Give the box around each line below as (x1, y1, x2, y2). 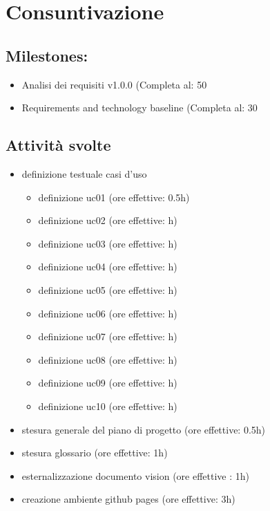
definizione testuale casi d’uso (21, 166, 147, 180)
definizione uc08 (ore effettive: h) (38, 352, 177, 366)
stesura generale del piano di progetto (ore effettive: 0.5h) (21, 422, 266, 436)
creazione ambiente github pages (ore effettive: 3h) (21, 492, 235, 506)
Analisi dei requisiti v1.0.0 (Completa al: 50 (21, 77, 207, 91)
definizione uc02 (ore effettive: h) (38, 213, 177, 227)
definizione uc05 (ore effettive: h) (38, 282, 177, 297)
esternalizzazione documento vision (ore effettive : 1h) (21, 468, 249, 483)
